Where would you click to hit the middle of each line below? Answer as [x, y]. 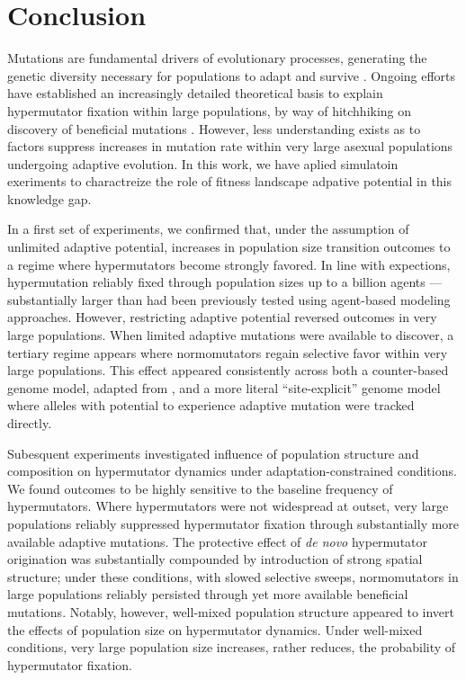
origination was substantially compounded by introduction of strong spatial [215, 559]
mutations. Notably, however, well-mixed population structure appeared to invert [231, 611]
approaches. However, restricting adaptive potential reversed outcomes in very [222, 317]
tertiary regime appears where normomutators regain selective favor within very [228, 352]
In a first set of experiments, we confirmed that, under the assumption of [208, 229]
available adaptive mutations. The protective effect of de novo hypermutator [218, 541]
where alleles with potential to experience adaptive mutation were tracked [211, 405]
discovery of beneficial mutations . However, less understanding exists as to [214, 128]
